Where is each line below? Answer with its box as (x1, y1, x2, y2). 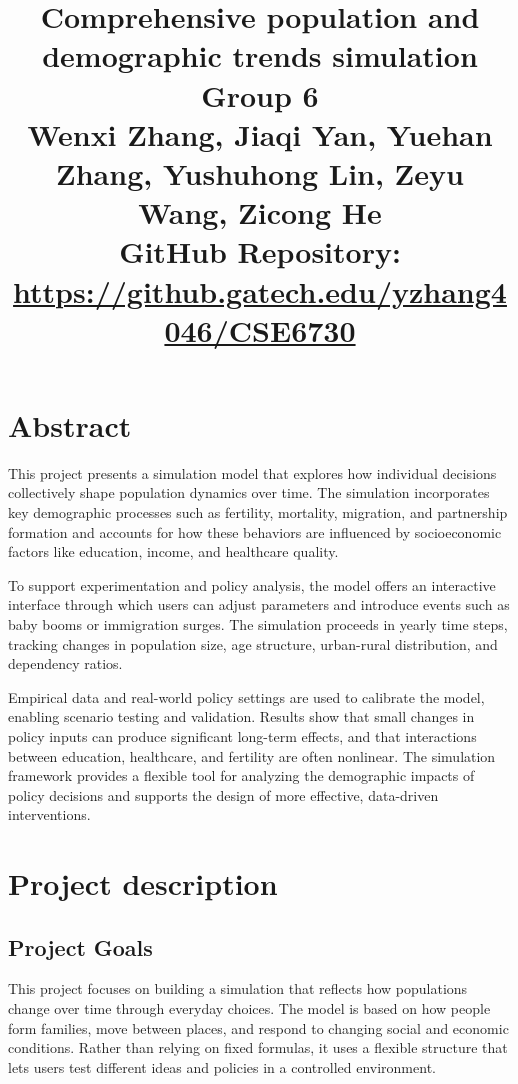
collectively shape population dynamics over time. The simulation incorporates (8, 482, 490, 503)
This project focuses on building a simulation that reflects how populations (8, 978, 468, 999)
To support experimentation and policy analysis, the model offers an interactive (8, 574, 496, 595)
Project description (8, 863, 278, 904)
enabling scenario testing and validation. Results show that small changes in (8, 706, 475, 727)
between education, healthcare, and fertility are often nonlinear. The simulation (8, 745, 496, 766)
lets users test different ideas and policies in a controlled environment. (8, 1056, 436, 1077)
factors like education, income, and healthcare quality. (8, 541, 339, 562)
